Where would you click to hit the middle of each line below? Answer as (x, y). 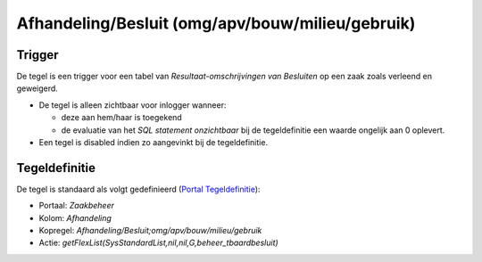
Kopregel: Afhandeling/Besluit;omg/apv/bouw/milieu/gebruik (150, 231)
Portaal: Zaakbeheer (77, 206)
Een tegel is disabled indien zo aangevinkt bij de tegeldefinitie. (153, 143)
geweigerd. (37, 88)
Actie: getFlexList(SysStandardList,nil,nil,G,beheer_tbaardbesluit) (158, 243)
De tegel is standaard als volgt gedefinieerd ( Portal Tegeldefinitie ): (138, 189)
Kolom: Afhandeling (75, 217)
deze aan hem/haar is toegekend (121, 118)
